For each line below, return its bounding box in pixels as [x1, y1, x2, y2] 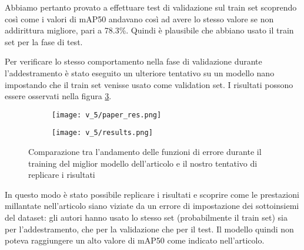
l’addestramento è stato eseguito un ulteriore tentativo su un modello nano [5, 66, 275, 79]
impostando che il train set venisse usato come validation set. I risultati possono [5, 78, 293, 90]
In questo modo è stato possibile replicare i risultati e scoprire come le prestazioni [5, 188, 299, 200]
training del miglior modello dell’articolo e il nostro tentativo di [28, 157, 258, 169]
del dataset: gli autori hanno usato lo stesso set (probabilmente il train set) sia [5, 211, 288, 224]
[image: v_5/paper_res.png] [52, 110, 162, 119]
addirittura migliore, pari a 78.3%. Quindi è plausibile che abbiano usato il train [5, 24, 294, 36]
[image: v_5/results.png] [52, 129, 153, 137]
